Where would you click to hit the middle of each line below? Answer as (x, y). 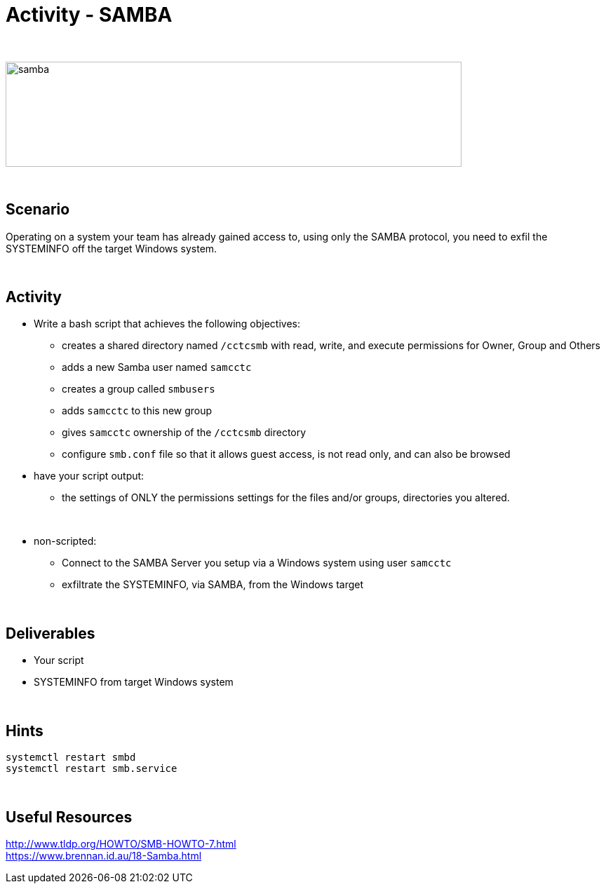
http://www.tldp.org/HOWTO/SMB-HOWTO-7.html (121, 843)
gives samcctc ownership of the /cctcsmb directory (184, 433)
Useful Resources (69, 817)
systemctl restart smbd (71, 758)
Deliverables (50, 633)
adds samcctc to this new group (137, 411)
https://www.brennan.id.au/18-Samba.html (104, 855)
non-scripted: (65, 541)
